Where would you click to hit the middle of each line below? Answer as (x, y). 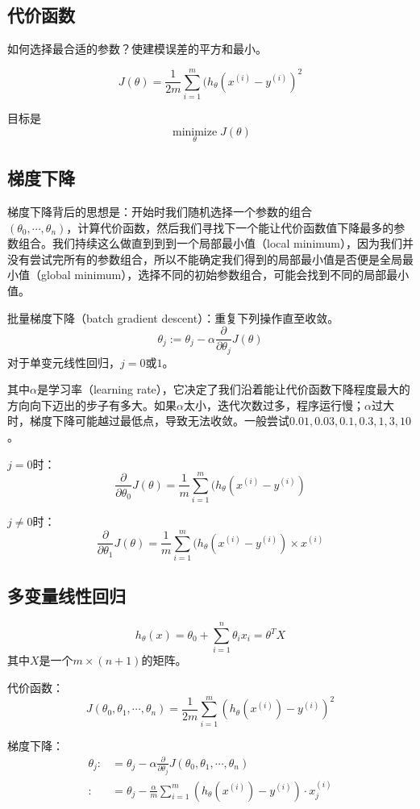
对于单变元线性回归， (64, 362)
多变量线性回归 (67, 596)
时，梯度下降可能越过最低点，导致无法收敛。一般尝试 (148, 421)
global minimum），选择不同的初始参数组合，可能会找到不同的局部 (214, 275)
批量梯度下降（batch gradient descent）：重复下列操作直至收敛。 (173, 317)
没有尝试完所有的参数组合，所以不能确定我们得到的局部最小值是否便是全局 (205, 259)
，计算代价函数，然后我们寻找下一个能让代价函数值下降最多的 (230, 227)
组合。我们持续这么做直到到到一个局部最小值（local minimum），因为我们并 (216, 243)
